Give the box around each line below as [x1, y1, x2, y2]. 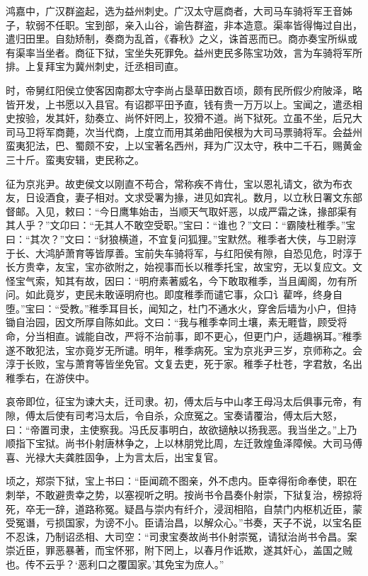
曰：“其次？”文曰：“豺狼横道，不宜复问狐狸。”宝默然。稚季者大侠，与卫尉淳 [6, 231, 357, 246]
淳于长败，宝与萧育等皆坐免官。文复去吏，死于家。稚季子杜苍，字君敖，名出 [6, 356, 362, 371]
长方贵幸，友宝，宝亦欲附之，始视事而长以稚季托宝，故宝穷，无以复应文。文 [6, 259, 362, 274]
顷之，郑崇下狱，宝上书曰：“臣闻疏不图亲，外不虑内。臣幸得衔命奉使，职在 [6, 473, 357, 488]
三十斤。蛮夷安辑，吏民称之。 [6, 152, 144, 166]
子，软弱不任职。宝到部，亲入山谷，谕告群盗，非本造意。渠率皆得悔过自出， [6, 17, 362, 32]
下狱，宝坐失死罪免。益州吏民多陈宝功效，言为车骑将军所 [94, 45, 362, 60]
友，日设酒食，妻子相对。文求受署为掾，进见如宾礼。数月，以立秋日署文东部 [6, 190, 362, 205]
